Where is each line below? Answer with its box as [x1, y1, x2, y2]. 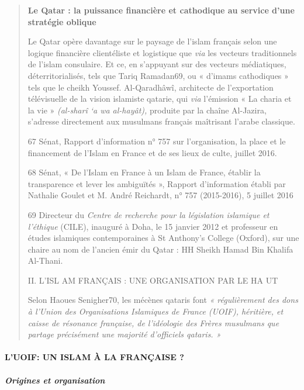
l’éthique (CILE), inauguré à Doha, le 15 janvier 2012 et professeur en [27, 220, 278, 232]
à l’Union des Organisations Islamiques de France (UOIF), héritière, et [27, 305, 284, 317]
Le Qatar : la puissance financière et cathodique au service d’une [27, 4, 295, 16]
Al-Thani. [27, 254, 63, 267]
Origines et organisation [5, 374, 105, 386]
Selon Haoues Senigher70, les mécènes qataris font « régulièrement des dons [27, 294, 298, 306]
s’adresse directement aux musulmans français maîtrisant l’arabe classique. [27, 115, 295, 127]
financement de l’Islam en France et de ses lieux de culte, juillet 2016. [27, 146, 277, 158]
